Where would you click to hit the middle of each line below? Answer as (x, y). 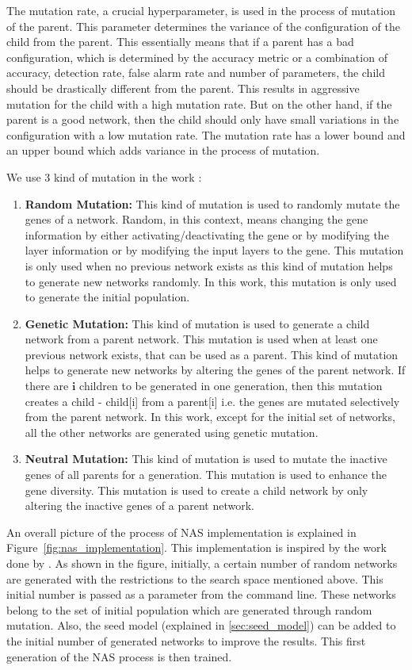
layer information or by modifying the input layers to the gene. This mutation (214, 250)
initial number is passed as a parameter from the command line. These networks (201, 594)
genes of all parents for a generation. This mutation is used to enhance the (206, 475)
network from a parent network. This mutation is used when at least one (201, 339)
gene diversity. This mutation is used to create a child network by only (196, 490)
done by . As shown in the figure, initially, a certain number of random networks (202, 563)
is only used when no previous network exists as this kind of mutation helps (209, 265)
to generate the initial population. (107, 297)
